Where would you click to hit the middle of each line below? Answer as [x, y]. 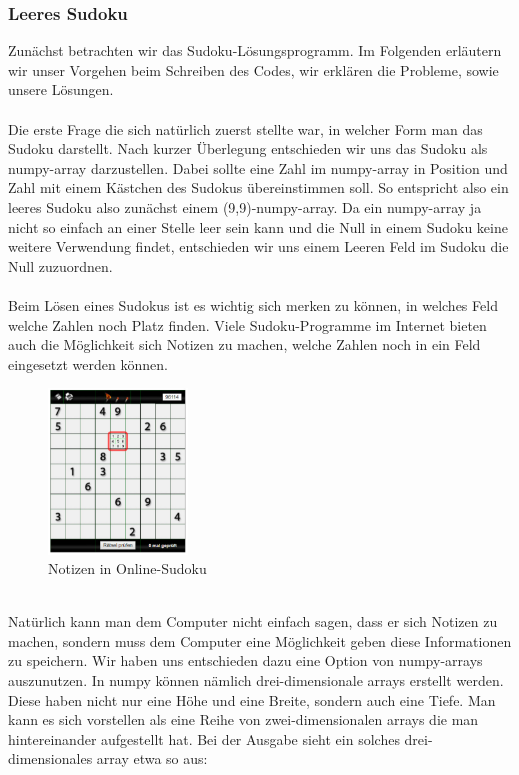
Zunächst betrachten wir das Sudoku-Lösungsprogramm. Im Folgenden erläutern [255, 50]
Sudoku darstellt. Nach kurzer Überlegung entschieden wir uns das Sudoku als [248, 148]
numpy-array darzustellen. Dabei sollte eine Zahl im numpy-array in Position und [258, 167]
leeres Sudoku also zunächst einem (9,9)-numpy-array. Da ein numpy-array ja [245, 206]
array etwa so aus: [152, 758]
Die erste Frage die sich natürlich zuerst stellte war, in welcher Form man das [245, 128]
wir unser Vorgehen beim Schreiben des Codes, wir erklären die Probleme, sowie [253, 69]
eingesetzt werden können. [88, 363]
